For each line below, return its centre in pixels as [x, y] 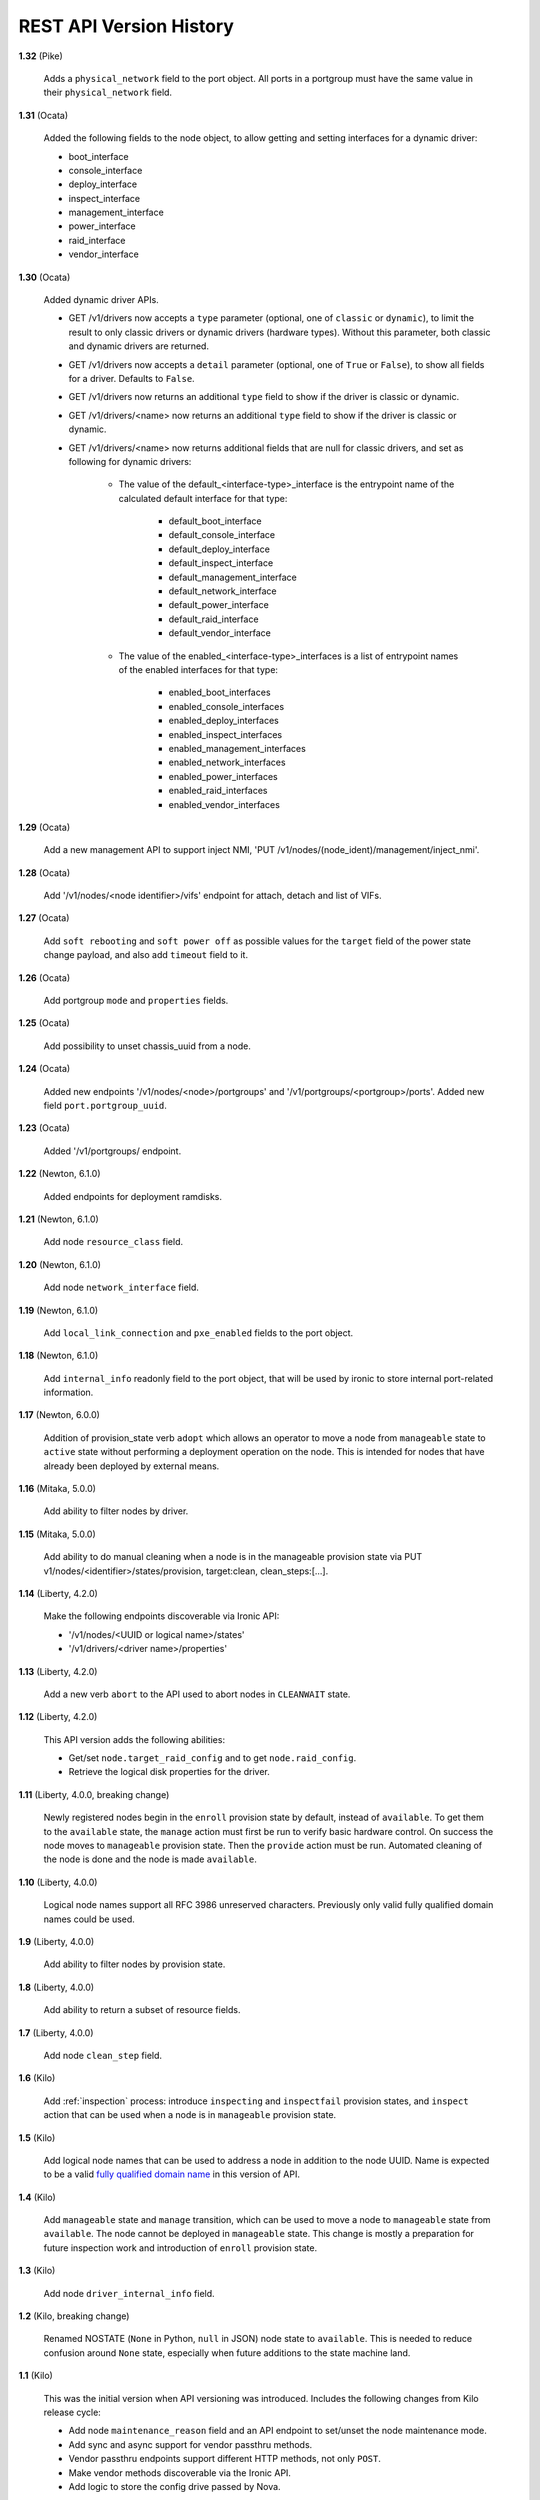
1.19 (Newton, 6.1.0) [58, 1310]
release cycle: [72, 2412]
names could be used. [89, 1919]
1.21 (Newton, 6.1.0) [58, 1219]
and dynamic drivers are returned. [139, 346]
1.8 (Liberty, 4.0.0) [56, 1987]
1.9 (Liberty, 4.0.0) [56, 1941]
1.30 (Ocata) [44, 277]
